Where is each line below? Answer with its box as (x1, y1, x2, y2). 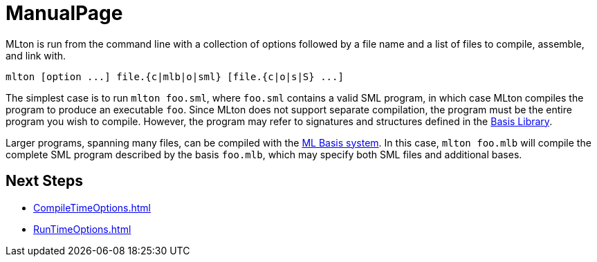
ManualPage (6, 1, 123, 25)
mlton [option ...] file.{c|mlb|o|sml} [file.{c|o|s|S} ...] (6, 71, 344, 82)
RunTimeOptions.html (33, 223, 131, 235)
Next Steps (6, 172, 83, 190)
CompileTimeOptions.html (33, 201, 151, 214)
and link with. (6, 49, 66, 62)
